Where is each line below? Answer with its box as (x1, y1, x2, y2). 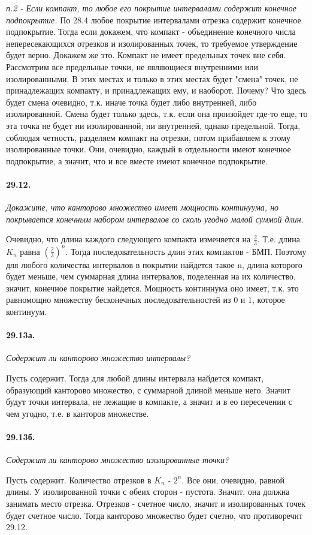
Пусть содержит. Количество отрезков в (6, 473, 152, 486)
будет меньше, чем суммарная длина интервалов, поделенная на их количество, (6, 270, 296, 282)
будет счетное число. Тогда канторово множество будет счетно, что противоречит (6, 509, 303, 521)
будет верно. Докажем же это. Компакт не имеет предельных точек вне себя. (6, 49, 286, 61)
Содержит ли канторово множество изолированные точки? (6, 453, 229, 466)
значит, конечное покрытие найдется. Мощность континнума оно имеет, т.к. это (6, 281, 299, 294)
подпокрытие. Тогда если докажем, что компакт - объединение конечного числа (6, 25, 296, 38)
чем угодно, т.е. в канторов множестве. (6, 407, 149, 419)
